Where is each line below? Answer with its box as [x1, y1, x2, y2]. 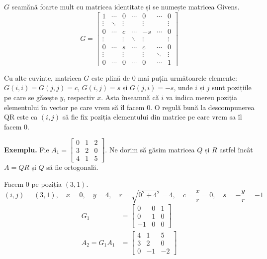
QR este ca [4, 112, 38, 122]
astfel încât [219, 144, 253, 154]
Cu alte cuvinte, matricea [4, 72, 82, 83]
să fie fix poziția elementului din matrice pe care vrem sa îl [62, 112, 242, 122]
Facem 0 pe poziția [4, 179, 62, 189]
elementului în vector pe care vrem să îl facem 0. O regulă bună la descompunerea [4, 102, 255, 112]
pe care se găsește [4, 92, 58, 102]
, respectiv [63, 92, 95, 102]
